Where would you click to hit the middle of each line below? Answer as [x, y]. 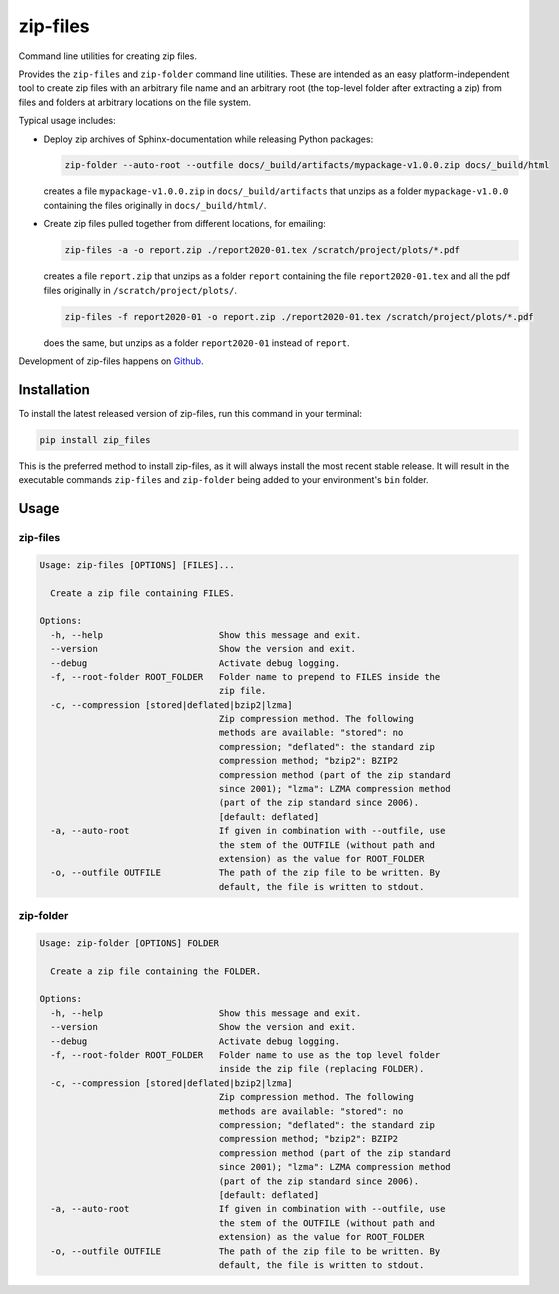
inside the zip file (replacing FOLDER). [321, 1069]
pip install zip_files [95, 439]
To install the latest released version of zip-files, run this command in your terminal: [190, 413]
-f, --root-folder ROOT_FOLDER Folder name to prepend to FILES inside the [245, 676]
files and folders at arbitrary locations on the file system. [135, 102]
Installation [54, 389]
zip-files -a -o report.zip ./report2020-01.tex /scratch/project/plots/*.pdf [262, 250]
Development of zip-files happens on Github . [111, 361]
